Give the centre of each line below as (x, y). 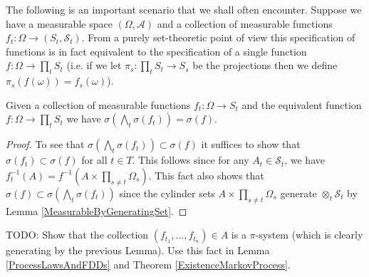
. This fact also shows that (206, 175)
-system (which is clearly (309, 235)
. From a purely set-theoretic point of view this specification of (218, 37)
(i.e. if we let (94, 65)
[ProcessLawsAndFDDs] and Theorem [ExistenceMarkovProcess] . (148, 264)
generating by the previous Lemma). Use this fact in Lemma (138, 250)
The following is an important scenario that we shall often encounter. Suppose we (184, 9)
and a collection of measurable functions (245, 23)
